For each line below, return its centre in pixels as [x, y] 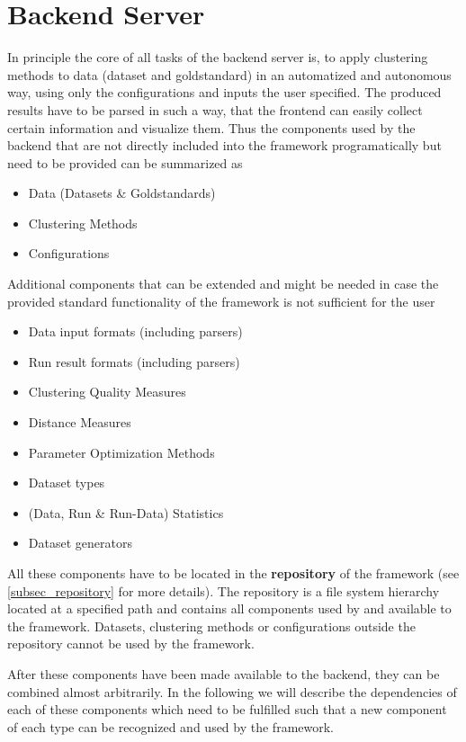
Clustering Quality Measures [107, 392]
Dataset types [67, 483]
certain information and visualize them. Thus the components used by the [211, 127]
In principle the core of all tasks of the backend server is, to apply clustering [218, 57]
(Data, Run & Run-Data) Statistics [126, 512]
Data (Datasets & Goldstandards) [122, 193]
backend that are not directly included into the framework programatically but [224, 145]
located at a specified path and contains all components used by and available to [229, 608]
